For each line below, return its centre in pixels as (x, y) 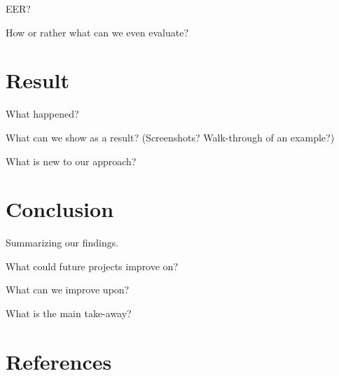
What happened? (42, 114)
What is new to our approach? (71, 161)
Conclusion (60, 209)
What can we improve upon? (68, 290)
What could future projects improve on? (92, 266)
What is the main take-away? (69, 313)
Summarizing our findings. (62, 243)
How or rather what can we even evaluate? (97, 32)
